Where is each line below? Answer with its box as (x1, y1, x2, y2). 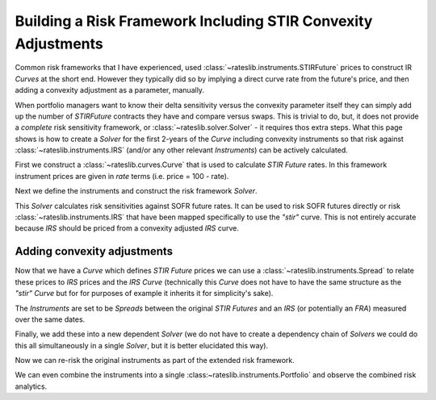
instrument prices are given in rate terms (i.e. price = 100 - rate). (15, 171, 229, 181)
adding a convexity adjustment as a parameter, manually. (15, 85, 205, 95)
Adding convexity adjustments (15, 244, 174, 258)
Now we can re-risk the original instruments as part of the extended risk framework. (15, 356, 295, 365)
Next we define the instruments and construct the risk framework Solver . (15, 186, 258, 196)
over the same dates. (15, 315, 86, 324)
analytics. (15, 381, 48, 391)
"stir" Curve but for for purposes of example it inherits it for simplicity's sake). (15, 289, 274, 298)
